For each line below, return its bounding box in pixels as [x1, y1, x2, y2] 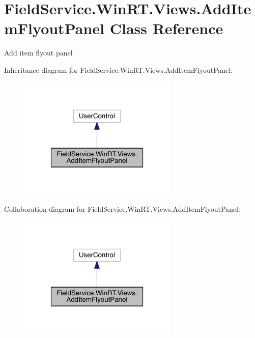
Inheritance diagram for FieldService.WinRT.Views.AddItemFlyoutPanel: [4, 64, 233, 75]
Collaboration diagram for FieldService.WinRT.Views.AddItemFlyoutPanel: [4, 204, 240, 214]
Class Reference [109, 18, 223, 39]
